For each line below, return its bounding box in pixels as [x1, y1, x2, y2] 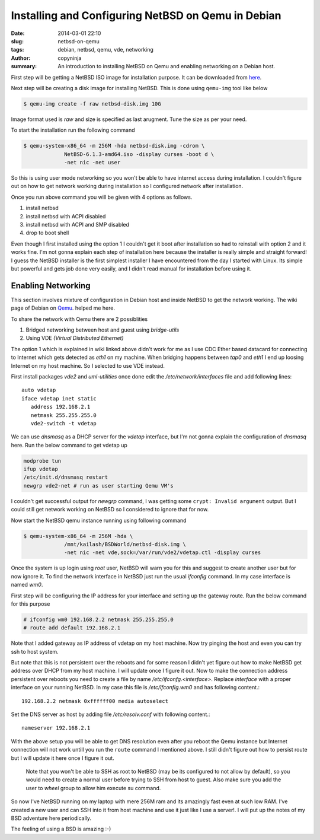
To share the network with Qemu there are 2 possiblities [11, 315, 148, 323]
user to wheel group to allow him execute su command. [25, 784, 161, 791]
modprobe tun [23, 457, 62, 464]
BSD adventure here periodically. [11, 814, 92, 822]
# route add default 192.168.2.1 [23, 625, 121, 631]
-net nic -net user [64, 159, 121, 166]
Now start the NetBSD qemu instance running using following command [11, 517, 187, 524]
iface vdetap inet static [21, 395, 97, 402]
